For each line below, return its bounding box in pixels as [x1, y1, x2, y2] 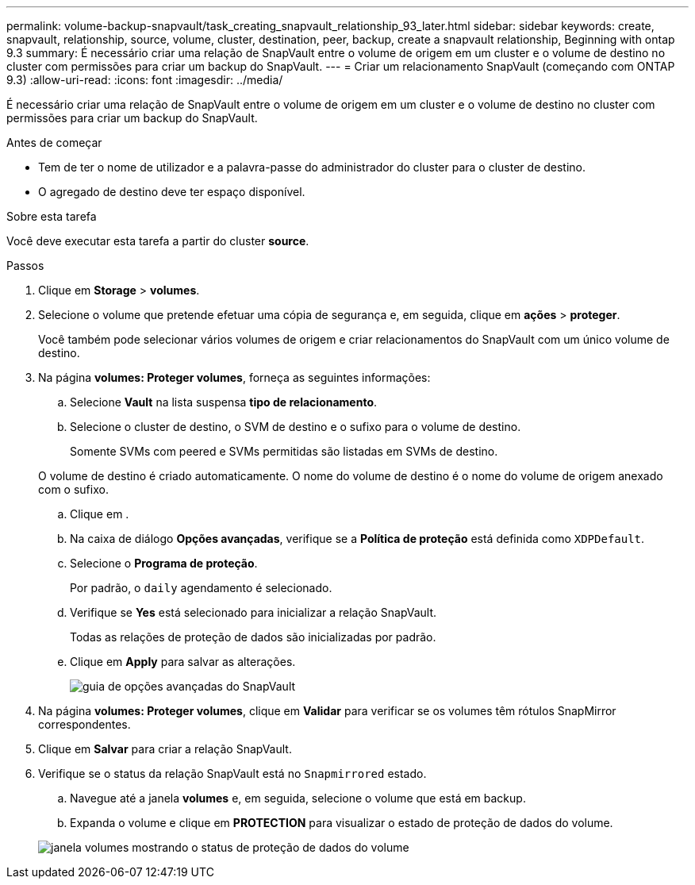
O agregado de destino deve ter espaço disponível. [38, 185, 305, 198]
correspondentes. [38, 718, 131, 731]
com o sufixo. [38, 483, 109, 496]
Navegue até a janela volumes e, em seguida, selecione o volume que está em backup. [70, 791, 526, 805]
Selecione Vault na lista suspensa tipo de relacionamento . [70, 395, 378, 409]
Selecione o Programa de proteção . [70, 556, 258, 570]
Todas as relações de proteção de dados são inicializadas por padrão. [70, 630, 436, 644]
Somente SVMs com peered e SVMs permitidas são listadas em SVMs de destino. [70, 444, 498, 458]
